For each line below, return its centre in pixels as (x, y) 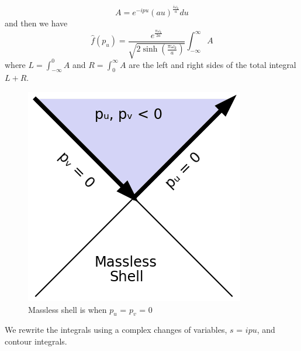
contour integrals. (36, 341)
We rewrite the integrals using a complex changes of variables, (116, 330)
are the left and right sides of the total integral (212, 64)
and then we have (36, 23)
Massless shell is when (68, 309)
